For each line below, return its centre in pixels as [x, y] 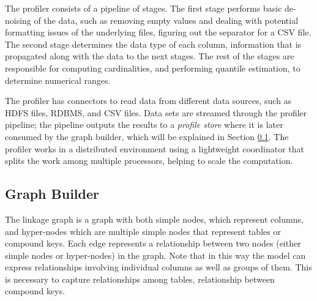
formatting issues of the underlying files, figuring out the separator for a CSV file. [158, 32]
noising [18, 20]
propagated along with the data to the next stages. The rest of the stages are [150, 56]
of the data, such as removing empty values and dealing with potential [166, 20]
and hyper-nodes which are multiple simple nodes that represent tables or [143, 231]
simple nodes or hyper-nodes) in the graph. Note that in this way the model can [155, 255]
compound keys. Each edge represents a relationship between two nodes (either [153, 243]
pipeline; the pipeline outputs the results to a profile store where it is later [144, 124]
